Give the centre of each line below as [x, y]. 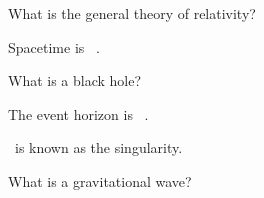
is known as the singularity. [98, 147]
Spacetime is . [54, 46]
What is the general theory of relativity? [132, 13]
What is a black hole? [75, 80]
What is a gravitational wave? [100, 180]
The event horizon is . [78, 113]
